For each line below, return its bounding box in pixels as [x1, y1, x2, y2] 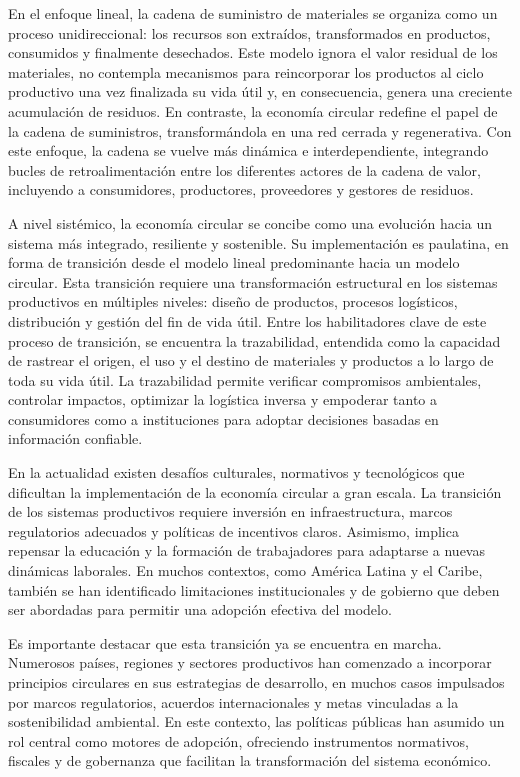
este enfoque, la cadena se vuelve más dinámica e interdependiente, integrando [8, 140, 489, 161]
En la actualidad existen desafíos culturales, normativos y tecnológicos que [8, 462, 465, 483]
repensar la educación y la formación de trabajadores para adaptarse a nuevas [8, 540, 485, 561]
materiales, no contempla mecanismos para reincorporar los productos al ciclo [8, 61, 484, 82]
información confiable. [8, 428, 143, 449]
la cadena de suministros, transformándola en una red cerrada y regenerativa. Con [8, 120, 512, 141]
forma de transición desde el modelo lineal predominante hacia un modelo [8, 252, 460, 273]
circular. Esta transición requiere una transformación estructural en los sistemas [8, 271, 498, 292]
